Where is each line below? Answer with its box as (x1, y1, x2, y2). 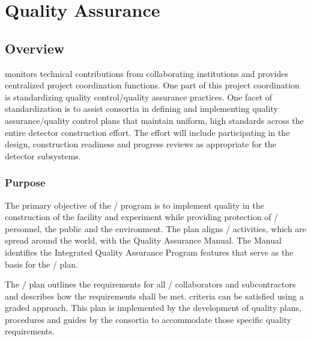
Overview (5, 38, 65, 57)
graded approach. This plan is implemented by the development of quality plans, (5, 301, 301, 314)
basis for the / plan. (5, 257, 78, 270)
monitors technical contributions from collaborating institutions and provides (5, 67, 288, 79)
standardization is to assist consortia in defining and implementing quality (5, 102, 278, 115)
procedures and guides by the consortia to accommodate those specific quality (5, 313, 292, 325)
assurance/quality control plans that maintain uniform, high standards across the (5, 114, 304, 126)
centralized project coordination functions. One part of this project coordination (5, 79, 300, 91)
